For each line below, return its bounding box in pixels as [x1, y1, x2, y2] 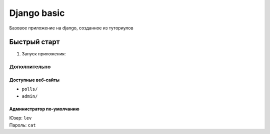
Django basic [9, 7, 65, 18]
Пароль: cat [9, 122, 36, 128]
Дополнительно [9, 63, 51, 70]
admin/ [21, 93, 38, 99]
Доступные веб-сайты [9, 77, 60, 83]
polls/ [21, 86, 38, 92]
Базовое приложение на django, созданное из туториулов [9, 25, 133, 31]
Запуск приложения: [21, 51, 66, 57]
